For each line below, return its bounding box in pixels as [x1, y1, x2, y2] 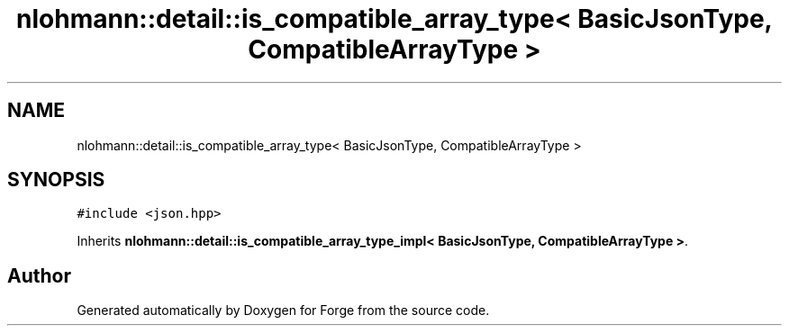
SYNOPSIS [7, 168, 105, 192]
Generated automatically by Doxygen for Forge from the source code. [77, 302, 490, 319]
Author [7, 264, 71, 287]
